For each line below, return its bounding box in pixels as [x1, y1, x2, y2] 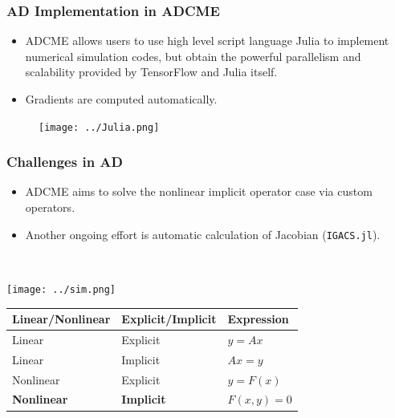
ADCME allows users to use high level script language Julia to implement [25, 32, 389, 49]
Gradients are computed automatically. [25, 91, 218, 107]
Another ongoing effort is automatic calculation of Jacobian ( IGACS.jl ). [25, 225, 381, 242]
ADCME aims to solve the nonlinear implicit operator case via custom [25, 183, 373, 200]
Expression [227, 310, 289, 327]
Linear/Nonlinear [12, 310, 111, 327]
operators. [25, 199, 75, 216]
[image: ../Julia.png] [39, 121, 160, 133]
